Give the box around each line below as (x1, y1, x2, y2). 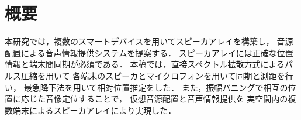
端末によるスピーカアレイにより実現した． (12, 104, 177, 116)
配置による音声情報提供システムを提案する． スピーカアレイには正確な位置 (5, 46, 293, 59)
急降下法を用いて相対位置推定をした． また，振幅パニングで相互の (32, 81, 288, 93)
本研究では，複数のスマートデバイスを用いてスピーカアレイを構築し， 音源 (5, 35, 293, 47)
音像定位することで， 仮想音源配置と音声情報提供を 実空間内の (45, 92, 288, 105)
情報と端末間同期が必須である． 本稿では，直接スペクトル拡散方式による (5, 58, 285, 70)
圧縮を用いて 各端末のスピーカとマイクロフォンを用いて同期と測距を (20, 69, 285, 81)
